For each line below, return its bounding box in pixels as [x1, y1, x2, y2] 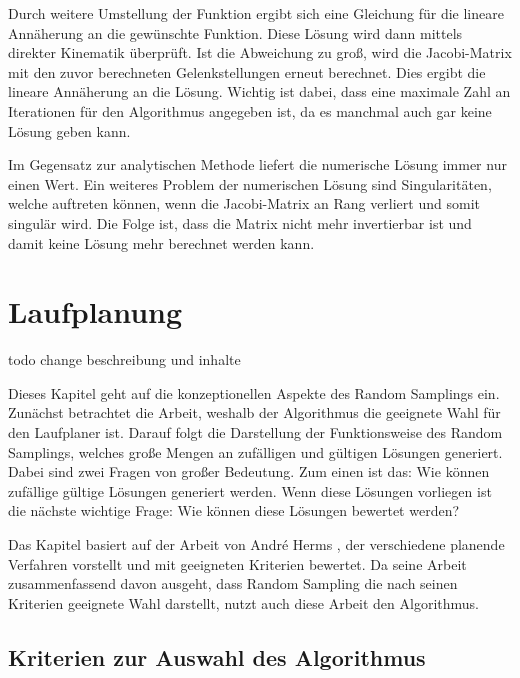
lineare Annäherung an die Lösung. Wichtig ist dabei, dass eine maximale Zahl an [8, 81, 511, 102]
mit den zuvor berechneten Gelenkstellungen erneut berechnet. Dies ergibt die [8, 61, 486, 82]
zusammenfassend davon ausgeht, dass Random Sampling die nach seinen [8, 573, 458, 594]
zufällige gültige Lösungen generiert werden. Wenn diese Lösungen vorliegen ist [8, 480, 492, 501]
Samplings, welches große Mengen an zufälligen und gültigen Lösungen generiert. [8, 441, 503, 462]
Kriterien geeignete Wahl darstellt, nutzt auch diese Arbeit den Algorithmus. [8, 592, 480, 613]
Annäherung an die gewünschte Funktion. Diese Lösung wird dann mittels [8, 22, 463, 43]
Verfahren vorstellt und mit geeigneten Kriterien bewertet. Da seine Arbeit [8, 553, 467, 574]
